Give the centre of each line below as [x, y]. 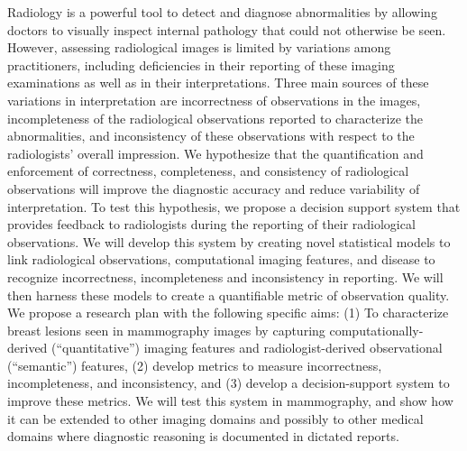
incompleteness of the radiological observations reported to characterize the [215, 118]
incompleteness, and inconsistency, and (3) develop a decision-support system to [229, 383]
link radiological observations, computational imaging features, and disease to [221, 259]
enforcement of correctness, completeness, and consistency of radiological [208, 171]
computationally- [376, 330]
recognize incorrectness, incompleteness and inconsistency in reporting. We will [225, 276]
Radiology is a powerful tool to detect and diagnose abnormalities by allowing [222, 12]
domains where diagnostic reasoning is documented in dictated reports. [203, 436]
